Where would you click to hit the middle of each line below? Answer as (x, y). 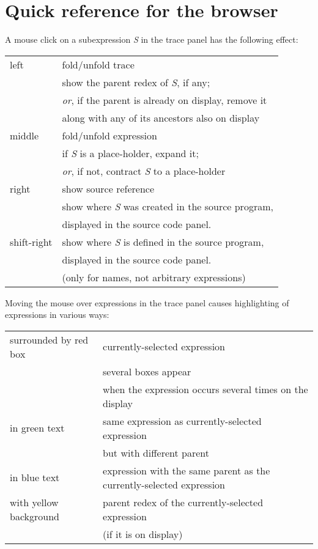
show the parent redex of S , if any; (136, 82)
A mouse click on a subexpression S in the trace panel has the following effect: (152, 39)
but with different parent (156, 452)
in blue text (35, 477)
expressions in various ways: (57, 315)
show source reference (108, 188)
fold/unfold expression (109, 135)
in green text (37, 428)
